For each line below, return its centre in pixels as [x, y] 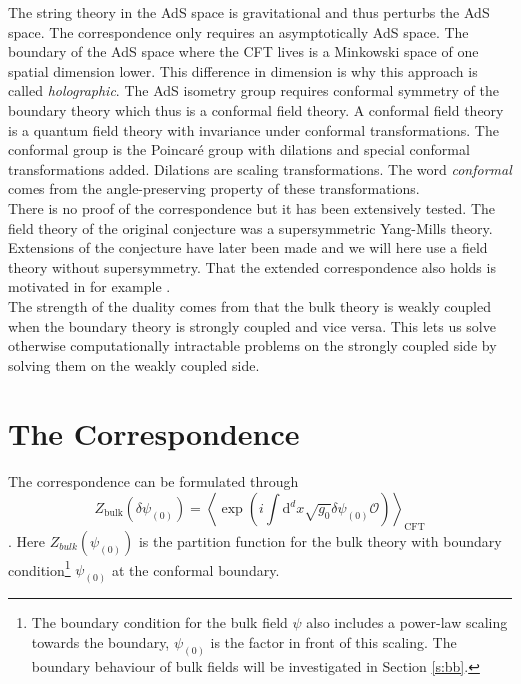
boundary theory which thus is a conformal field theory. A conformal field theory [256, 109]
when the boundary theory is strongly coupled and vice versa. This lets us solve [252, 325]
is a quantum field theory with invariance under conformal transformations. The [253, 129]
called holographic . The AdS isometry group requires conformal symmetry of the [253, 90]
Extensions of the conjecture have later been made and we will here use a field [248, 247]
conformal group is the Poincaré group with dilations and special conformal [239, 149]
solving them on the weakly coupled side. [134, 364]
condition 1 [39, 568]
